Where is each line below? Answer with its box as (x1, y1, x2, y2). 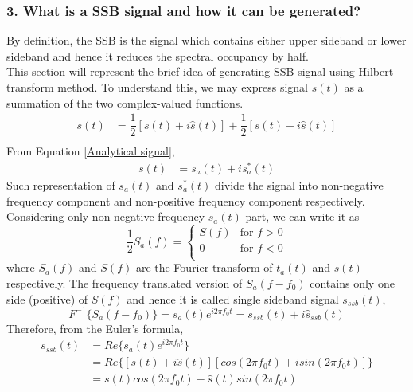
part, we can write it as (245, 208, 360, 225)
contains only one (310, 274, 395, 291)
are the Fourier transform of (135, 259, 273, 276)
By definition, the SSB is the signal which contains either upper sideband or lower (6, 32, 407, 49)
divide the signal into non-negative (215, 177, 384, 194)
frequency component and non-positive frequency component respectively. (6, 192, 365, 209)
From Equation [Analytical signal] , (6, 143, 175, 159)
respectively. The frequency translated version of (6, 274, 243, 291)
